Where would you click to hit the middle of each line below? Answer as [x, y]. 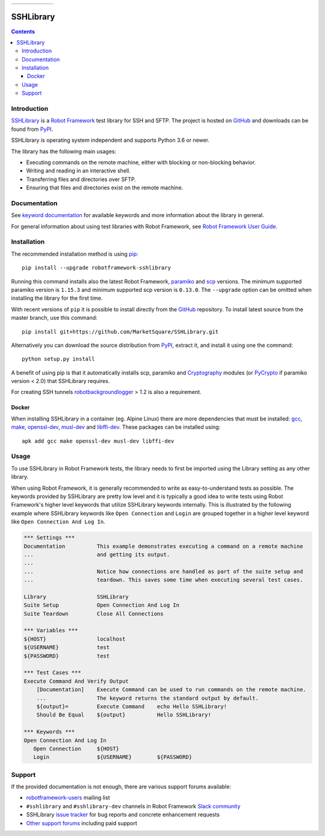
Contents [23, 31]
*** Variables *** [51, 631]
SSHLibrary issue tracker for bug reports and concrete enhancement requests [123, 815]
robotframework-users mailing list [68, 798]
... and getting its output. [97, 554]
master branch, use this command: [54, 318]
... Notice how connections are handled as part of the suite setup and [163, 571]
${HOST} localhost [75, 639]
